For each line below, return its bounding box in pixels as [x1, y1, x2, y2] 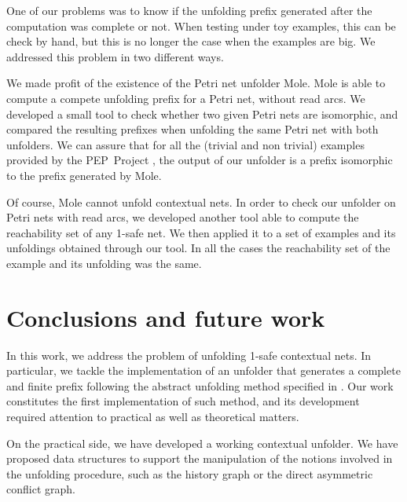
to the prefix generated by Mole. [6, 167, 162, 183]
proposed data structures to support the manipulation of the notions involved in [6, 450, 393, 467]
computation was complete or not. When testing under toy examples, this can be [6, 17, 396, 34]
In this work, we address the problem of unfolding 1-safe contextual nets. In [6, 346, 372, 363]
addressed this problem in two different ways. [6, 48, 224, 64]
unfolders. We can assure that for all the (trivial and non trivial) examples [6, 136, 365, 152]
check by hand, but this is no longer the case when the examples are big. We [6, 33, 376, 49]
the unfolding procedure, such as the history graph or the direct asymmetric [6, 465, 373, 482]
